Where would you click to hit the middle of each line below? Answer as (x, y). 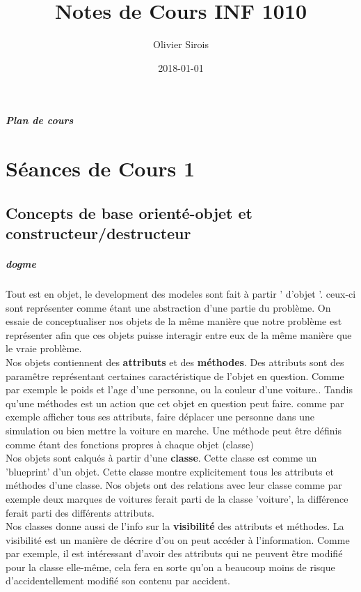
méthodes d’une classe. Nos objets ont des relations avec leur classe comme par (174, 485)
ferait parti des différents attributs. (80, 512)
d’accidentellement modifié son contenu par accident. (118, 580)
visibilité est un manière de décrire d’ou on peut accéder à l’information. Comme (178, 539)
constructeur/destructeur (98, 233)
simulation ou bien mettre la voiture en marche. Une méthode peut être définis (174, 430)
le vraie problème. (44, 348)
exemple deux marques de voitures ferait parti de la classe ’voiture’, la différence (177, 498)
